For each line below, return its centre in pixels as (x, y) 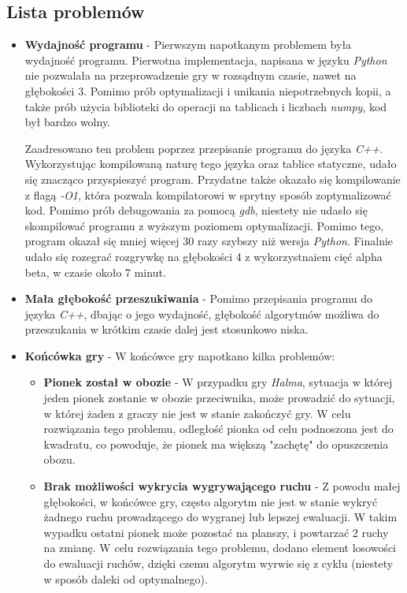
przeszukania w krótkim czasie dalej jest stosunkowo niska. (166, 329)
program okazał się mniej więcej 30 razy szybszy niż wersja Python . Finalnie (209, 241)
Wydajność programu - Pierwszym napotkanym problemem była (188, 45)
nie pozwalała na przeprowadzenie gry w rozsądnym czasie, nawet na (191, 75)
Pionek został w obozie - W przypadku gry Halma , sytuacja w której (218, 382)
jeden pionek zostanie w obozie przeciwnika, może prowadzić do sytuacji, (219, 398)
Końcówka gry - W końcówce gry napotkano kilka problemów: (180, 355)
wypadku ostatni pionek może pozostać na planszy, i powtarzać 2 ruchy (216, 532)
